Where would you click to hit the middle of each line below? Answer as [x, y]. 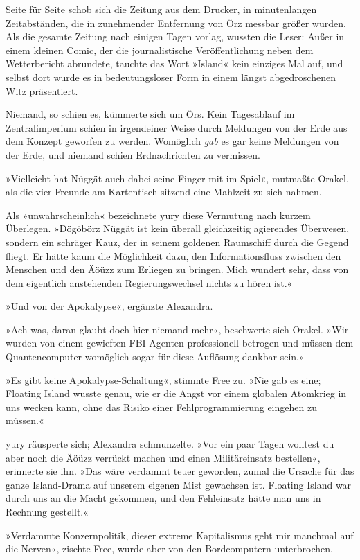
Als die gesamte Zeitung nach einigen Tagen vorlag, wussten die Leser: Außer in [175, 36]
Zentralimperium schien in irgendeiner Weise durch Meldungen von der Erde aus [177, 127]
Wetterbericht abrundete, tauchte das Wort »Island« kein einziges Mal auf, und [174, 63]
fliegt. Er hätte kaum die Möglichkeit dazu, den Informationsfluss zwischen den [173, 255]
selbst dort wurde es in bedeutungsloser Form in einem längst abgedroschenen [171, 77]
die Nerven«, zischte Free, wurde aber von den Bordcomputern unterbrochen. [169, 549]
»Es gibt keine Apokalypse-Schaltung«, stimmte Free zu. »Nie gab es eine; [163, 379]
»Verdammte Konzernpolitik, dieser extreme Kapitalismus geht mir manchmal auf [180, 535]
